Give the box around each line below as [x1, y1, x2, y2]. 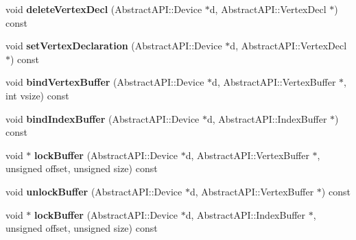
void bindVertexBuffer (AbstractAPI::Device [5, 75, 204, 89]
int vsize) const [5, 88, 69, 102]
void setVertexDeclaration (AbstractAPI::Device [5, 38, 222, 53]
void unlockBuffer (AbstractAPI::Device [5, 184, 182, 198]
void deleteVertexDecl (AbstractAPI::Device [5, 2, 202, 16]
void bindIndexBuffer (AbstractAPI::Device [5, 111, 200, 125]
